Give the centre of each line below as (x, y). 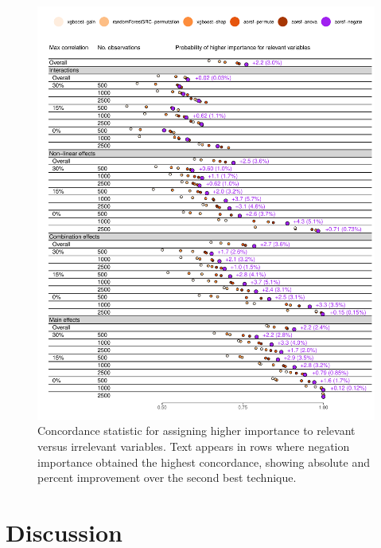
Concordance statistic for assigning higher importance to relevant (196, 431)
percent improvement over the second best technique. (167, 478)
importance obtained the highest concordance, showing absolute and (204, 462)
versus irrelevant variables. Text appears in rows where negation (194, 446)
